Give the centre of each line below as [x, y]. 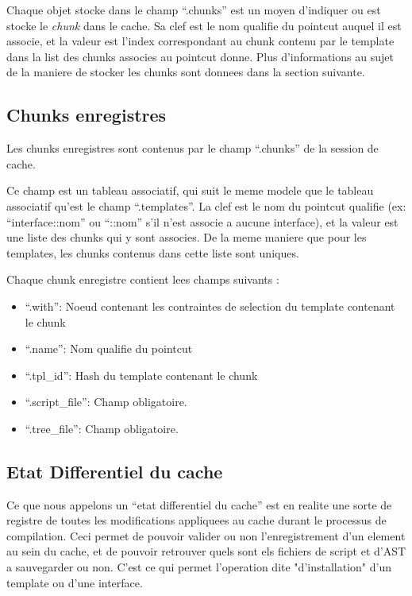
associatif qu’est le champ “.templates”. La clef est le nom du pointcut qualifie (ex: [206, 205]
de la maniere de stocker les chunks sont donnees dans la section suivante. [186, 72]
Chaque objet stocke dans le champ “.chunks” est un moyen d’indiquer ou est [194, 10]
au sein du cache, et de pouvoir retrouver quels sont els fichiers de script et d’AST [206, 551]
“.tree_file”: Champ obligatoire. [102, 428]
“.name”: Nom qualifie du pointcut [109, 348]
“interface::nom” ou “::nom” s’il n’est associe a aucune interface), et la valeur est [202, 221]
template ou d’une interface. [75, 582]
